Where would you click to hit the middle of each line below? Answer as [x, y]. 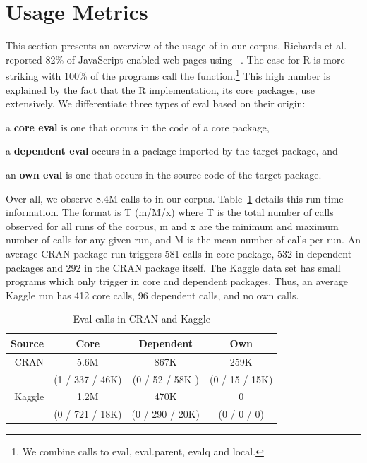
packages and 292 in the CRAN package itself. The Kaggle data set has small [173, 267]
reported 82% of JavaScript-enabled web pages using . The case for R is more [175, 59]
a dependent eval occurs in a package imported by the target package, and [172, 151]
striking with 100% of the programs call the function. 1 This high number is [168, 74]
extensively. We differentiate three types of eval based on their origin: [156, 103]
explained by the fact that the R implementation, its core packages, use [160, 89]
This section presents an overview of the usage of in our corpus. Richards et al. [176, 46]
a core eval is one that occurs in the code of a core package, [138, 127]
